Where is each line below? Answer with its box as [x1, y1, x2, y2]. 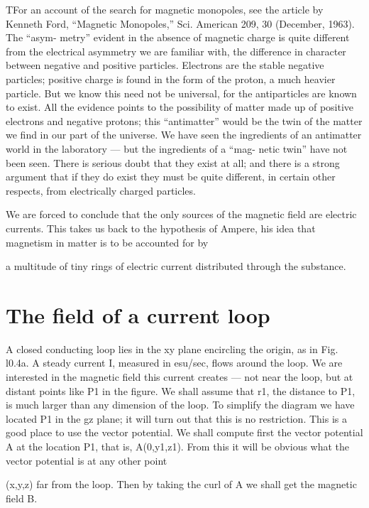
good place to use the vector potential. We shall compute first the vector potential [6, 425, 363, 440]
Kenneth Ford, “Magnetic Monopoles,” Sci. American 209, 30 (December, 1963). [6, 16, 355, 31]
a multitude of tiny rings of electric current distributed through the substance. [6, 259, 346, 274]
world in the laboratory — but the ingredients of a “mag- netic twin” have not [6, 141, 348, 156]
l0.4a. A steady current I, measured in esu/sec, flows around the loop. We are [6, 355, 343, 370]
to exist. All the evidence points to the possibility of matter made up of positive [6, 99, 354, 114]
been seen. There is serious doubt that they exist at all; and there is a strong [6, 155, 340, 170]
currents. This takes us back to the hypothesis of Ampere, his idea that [6, 220, 316, 235]
